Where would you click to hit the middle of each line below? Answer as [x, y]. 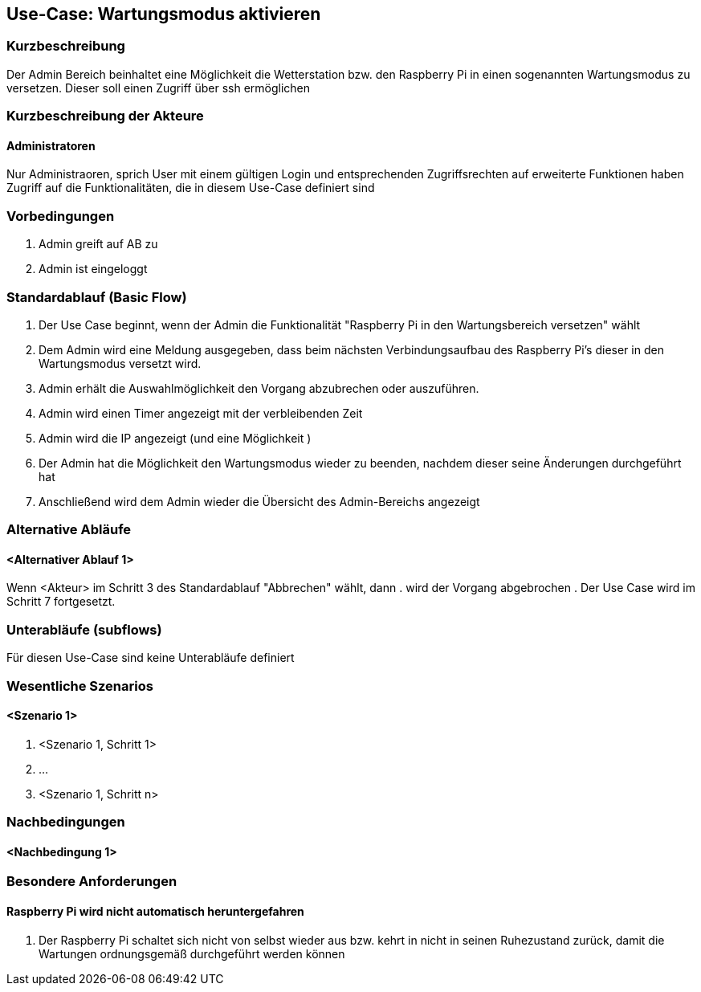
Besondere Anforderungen [92, 882]
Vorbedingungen [61, 216]
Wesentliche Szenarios [80, 686]
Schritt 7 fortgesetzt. [61, 602]
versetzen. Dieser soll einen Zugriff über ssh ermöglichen [159, 88]
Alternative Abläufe [69, 530]
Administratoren [51, 145]
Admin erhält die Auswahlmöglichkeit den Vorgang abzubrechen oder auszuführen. [259, 388]
